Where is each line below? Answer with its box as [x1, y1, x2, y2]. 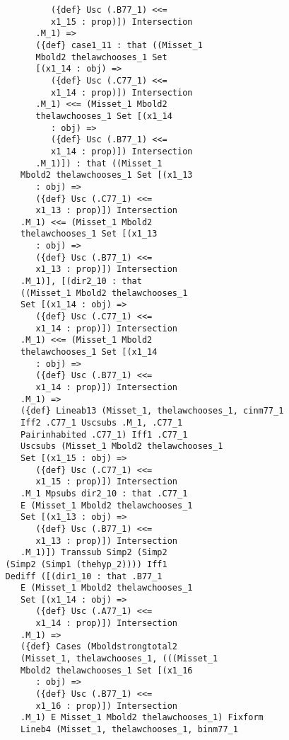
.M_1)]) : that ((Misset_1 [35, 158, 163, 169]
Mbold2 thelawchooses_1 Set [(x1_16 [20, 665, 193, 676]
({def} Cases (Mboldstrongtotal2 [20, 642, 177, 652]
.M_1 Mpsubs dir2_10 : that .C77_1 [20, 488, 188, 499]
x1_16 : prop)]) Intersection [35, 700, 177, 711]
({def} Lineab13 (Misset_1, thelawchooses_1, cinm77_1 [20, 406, 284, 416]
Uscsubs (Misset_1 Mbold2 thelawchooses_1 [20, 441, 223, 452]
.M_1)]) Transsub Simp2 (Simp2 [20, 547, 167, 558]
